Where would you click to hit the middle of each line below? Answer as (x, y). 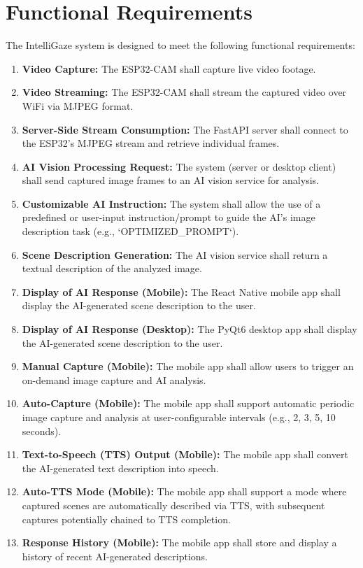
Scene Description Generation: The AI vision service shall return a (175, 254)
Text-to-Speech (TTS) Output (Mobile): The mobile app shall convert (185, 454)
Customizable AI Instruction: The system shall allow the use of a (171, 203)
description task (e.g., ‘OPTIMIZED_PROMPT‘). (130, 231)
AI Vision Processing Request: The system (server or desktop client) (179, 166)
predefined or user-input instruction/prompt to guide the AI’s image (169, 217)
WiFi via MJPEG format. (78, 105)
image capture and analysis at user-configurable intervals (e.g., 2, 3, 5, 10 (179, 417)
